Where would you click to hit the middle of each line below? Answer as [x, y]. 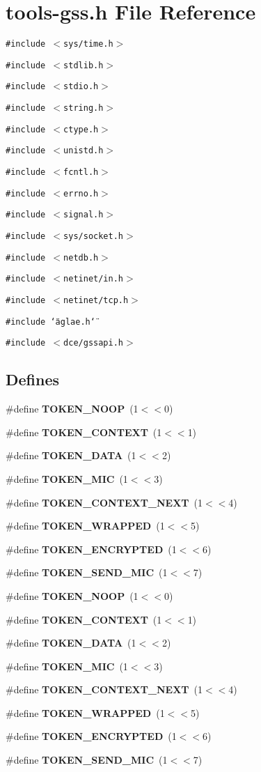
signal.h [84, 215]
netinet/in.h [93, 279]
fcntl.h [81, 172]
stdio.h [81, 87]
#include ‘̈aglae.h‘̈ [50, 322]
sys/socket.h [93, 237]
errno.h [81, 193]
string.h [84, 108]
